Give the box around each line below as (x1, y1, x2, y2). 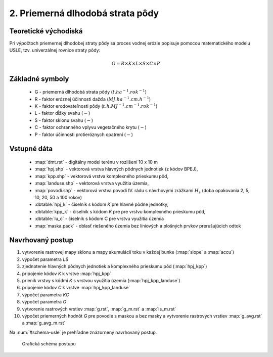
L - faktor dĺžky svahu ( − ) (34, 110, 90, 116)
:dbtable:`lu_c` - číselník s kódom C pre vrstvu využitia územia (34, 215, 164, 222)
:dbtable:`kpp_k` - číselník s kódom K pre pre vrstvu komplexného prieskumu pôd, (34, 208, 206, 214)
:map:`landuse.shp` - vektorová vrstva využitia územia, (34, 180, 149, 187)
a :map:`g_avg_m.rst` (22, 320, 66, 326)
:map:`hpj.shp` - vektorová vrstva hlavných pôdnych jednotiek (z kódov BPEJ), (34, 166, 198, 172)
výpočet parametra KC (22, 291, 69, 298)
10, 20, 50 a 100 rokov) (34, 194, 82, 200)
